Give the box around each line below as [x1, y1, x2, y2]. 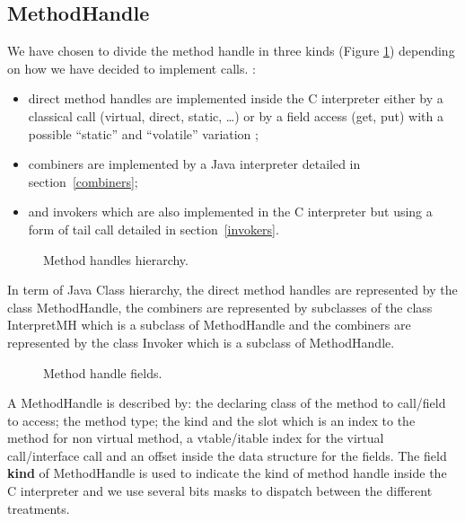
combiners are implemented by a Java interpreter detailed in [28, 155, 361, 173]
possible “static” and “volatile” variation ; [28, 124, 259, 143]
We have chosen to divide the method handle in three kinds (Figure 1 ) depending [7, 41, 455, 60]
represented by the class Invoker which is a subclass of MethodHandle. [7, 332, 395, 351]
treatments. [7, 499, 70, 517]
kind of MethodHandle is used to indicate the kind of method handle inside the [7, 464, 447, 482]
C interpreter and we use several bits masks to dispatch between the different [7, 481, 433, 500]
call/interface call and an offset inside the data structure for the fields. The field [7, 446, 447, 464]
